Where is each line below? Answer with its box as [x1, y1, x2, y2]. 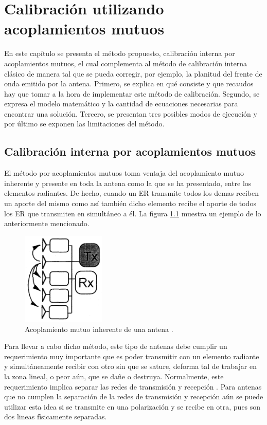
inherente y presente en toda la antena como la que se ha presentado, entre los [4, 177, 252, 188]
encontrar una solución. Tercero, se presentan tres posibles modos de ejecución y [4, 108, 257, 119]
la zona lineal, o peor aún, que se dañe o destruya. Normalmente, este [4, 371, 224, 381]
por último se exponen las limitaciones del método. [4, 118, 165, 129]
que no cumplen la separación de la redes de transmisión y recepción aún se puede [4, 391, 263, 402]
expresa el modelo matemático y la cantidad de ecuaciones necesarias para [4, 98, 238, 109]
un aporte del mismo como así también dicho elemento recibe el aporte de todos [4, 198, 256, 209]
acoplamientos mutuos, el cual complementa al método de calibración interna [4, 58, 247, 68]
